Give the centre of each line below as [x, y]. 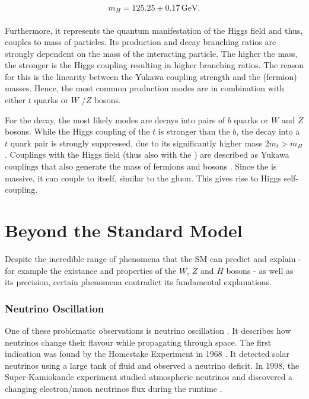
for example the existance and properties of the [91, 270]
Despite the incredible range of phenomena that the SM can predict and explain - [153, 258]
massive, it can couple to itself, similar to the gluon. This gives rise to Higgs [143, 178]
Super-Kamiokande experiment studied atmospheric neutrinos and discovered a [149, 377]
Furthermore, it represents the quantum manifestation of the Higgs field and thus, [154, 30]
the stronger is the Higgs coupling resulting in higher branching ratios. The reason [154, 65]
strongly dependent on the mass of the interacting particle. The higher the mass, [152, 53]
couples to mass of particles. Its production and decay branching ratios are [141, 42]
